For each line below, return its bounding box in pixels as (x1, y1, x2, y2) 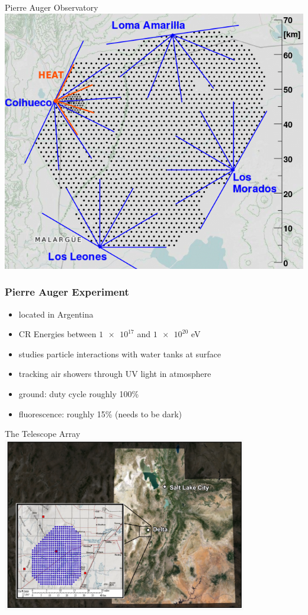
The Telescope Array (5, 427, 81, 440)
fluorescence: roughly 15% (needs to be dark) (18, 407, 182, 420)
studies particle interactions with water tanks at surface (18, 347, 221, 360)
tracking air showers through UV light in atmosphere (18, 367, 211, 380)
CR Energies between (18, 328, 97, 340)
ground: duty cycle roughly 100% (18, 387, 139, 400)
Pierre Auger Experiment (5, 284, 129, 299)
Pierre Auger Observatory (5, 1, 98, 13)
